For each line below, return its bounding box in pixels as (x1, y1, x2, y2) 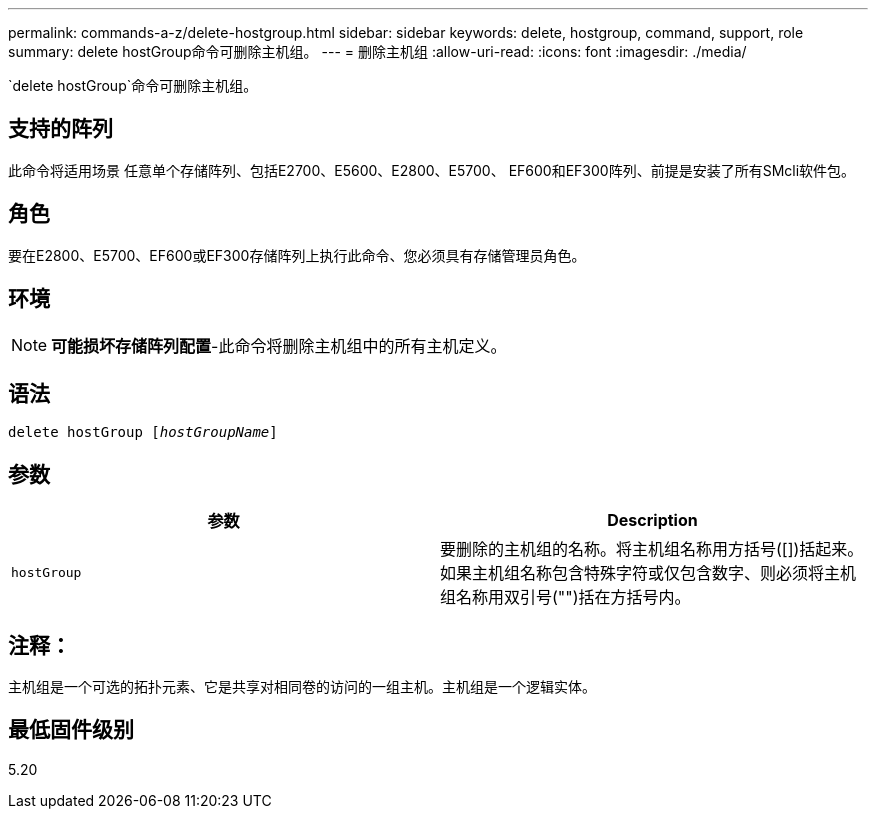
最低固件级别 (8, 717, 134, 743)
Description (607, 510, 698, 531)
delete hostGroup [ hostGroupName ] (8, 424, 278, 441)
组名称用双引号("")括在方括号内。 (440, 587, 691, 608)
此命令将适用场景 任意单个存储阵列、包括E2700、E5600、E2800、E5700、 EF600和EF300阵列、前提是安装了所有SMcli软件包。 (8, 161, 856, 179)
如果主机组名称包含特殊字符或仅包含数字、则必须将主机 (440, 563, 857, 584)
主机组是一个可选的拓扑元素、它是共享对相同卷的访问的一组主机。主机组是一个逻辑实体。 (8, 678, 596, 696)
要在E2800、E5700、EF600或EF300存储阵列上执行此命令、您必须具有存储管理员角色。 (8, 246, 586, 264)
